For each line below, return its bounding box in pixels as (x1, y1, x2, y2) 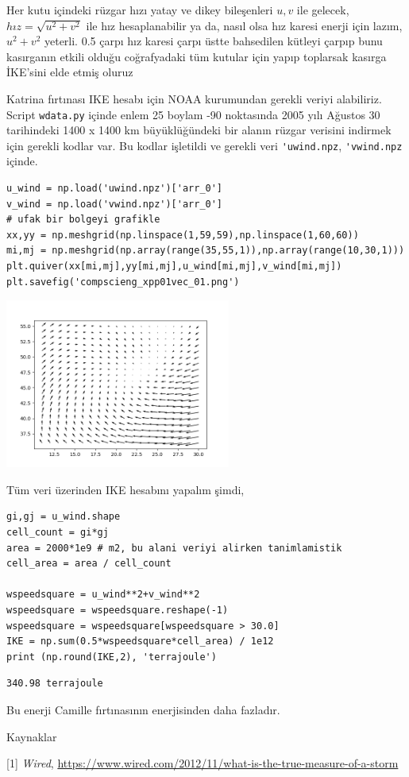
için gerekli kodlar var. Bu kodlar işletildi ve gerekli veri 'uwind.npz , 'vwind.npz (6, 137, 403, 153)
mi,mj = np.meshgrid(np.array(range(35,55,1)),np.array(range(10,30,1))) (6, 245, 405, 257)
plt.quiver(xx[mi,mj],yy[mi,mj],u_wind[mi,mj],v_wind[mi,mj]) (6, 261, 342, 273)
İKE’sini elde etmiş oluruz (6, 64, 133, 80)
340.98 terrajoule (6, 678, 103, 690)
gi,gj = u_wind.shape (6, 511, 121, 523)
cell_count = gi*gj (6, 527, 109, 538)
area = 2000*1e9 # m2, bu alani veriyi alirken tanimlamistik (6, 542, 342, 554)
